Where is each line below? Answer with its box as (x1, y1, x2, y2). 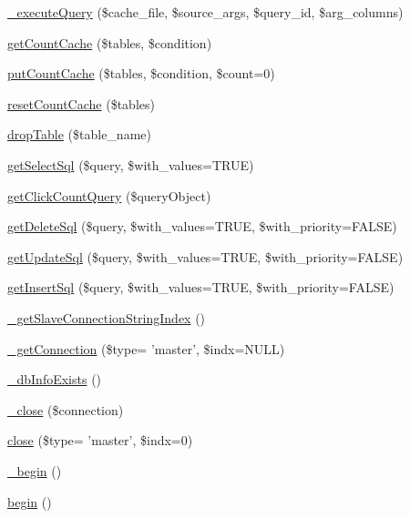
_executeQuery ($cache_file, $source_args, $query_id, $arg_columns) (7, 3, 404, 21)
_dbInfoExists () (7, 370, 102, 389)
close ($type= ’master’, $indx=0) (7, 431, 193, 450)
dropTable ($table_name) (7, 125, 151, 144)
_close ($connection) (7, 400, 124, 419)
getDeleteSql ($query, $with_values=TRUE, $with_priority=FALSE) (7, 217, 397, 236)
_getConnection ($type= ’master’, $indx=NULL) (7, 339, 285, 358)
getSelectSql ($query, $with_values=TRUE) (7, 155, 254, 174)
